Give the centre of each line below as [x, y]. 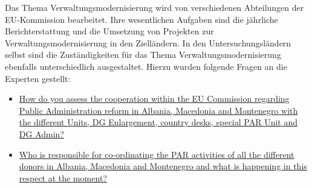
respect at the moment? [63, 177]
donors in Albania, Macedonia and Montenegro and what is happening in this [163, 166]
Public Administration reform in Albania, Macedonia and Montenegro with [158, 110]
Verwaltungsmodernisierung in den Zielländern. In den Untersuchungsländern [148, 42]
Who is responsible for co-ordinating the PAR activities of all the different [157, 154]
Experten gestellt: [38, 78]
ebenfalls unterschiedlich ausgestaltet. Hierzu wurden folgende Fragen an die [146, 66]
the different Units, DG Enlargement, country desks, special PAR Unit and [158, 122]
